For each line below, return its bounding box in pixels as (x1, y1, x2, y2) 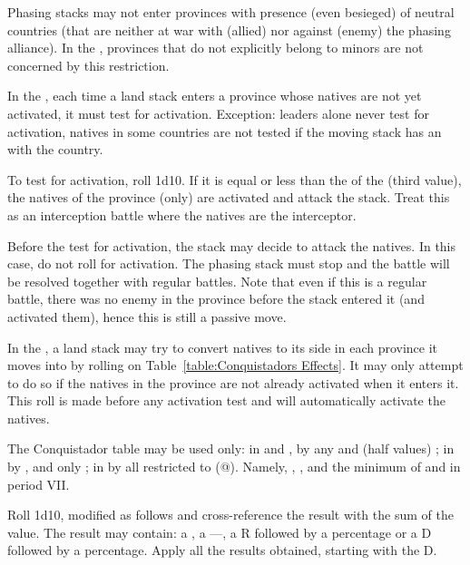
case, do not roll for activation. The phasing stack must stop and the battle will (7, 254, 450, 273)
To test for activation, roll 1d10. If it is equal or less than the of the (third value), (7, 170, 462, 189)
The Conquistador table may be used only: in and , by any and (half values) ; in (7, 439, 455, 458)
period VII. (7, 474, 70, 493)
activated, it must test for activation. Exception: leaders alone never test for (7, 103, 429, 122)
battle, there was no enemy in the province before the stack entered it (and (7, 289, 425, 308)
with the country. (7, 140, 103, 159)
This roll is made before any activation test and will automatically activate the (7, 391, 446, 410)
